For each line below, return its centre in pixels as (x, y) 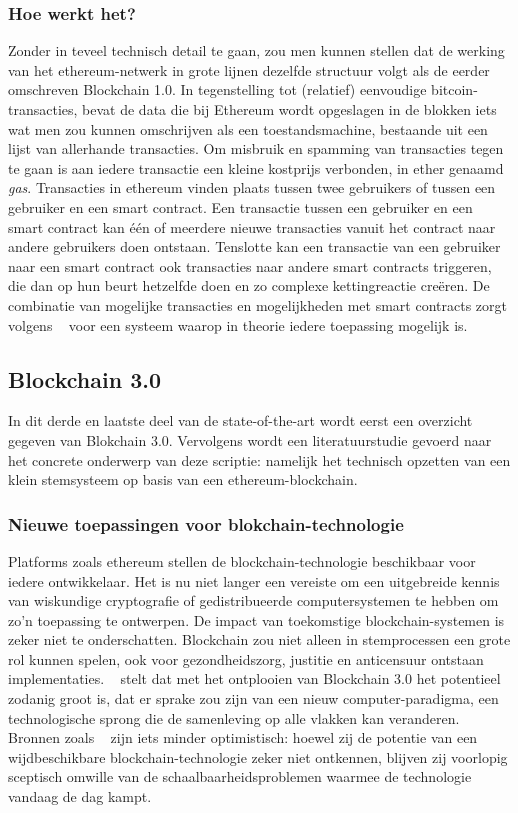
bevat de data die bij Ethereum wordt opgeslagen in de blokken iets (289, 109)
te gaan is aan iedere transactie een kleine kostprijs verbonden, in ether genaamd (256, 167)
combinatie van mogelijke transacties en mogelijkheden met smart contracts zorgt (257, 304)
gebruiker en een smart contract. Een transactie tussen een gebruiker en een (240, 206)
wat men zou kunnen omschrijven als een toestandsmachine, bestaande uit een (248, 128)
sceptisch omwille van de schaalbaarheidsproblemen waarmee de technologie (240, 776)
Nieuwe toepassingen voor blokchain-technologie (206, 523)
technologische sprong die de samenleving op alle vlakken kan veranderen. (234, 717)
